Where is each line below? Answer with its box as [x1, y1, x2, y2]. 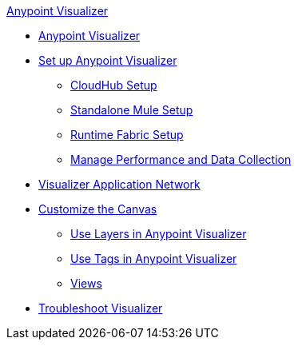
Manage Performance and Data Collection [70, 153, 292, 166]
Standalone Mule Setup [70, 103, 193, 117]
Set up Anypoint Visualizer [38, 54, 177, 67]
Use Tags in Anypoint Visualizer [70, 252, 237, 265]
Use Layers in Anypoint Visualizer [70, 227, 247, 241]
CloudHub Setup [70, 78, 157, 92]
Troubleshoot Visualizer [38, 301, 163, 315]
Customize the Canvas [38, 202, 157, 216]
